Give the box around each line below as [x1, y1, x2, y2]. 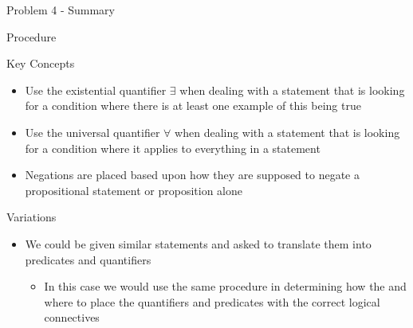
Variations [6, 209, 57, 225]
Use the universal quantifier [25, 123, 160, 140]
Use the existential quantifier [25, 81, 167, 98]
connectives [44, 309, 100, 326]
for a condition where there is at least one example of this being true [25, 97, 361, 114]
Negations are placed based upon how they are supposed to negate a [25, 166, 360, 183]
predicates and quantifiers [25, 251, 151, 267]
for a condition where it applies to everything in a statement [25, 139, 321, 156]
